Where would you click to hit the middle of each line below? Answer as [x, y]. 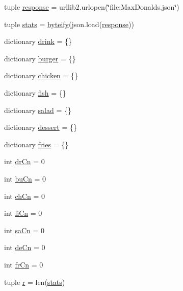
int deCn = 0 [25, 247]
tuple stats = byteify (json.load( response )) [69, 24]
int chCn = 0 [25, 196]
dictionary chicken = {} [41, 75]
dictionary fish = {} [35, 92]
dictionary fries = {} [36, 144]
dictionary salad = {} [38, 110]
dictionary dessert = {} [41, 127]
